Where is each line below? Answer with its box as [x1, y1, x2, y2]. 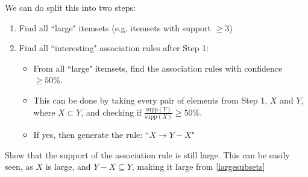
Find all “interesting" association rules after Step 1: [19, 42, 209, 54]
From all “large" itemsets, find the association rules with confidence [33, 61, 283, 74]
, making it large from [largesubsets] [131, 160, 265, 173]
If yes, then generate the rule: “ [33, 128, 149, 141]
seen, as [5, 160, 33, 173]
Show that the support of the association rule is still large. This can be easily [5, 148, 290, 161]
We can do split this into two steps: [5, 1, 136, 13]
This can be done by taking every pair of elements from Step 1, [33, 93, 268, 106]
